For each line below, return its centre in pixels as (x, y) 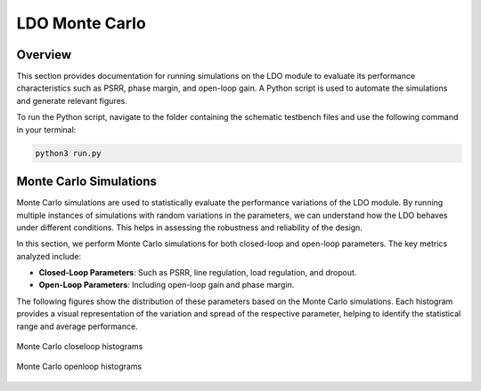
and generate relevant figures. (72, 100)
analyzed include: (49, 256)
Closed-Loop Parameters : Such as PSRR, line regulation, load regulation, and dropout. (198, 273)
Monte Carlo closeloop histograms (80, 347)
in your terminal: (46, 130)
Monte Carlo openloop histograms (79, 367)
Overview (44, 55)
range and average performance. (77, 326)
